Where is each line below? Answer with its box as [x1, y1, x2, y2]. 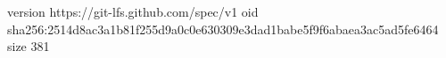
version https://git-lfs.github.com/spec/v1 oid [7, 3, 259, 20]
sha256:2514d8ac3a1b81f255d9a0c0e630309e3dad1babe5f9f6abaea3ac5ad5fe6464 [7, 19, 439, 38]
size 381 [7, 37, 50, 55]
